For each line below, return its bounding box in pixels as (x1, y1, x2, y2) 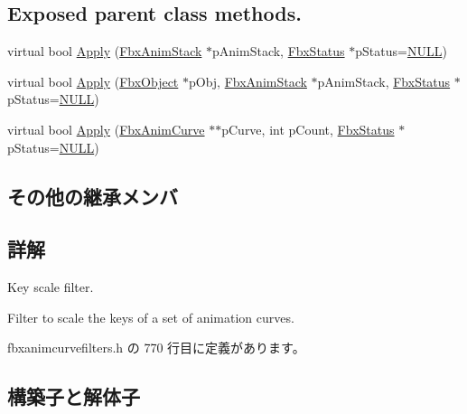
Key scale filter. (7, 278, 94, 296)
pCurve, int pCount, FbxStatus (221, 119, 395, 138)
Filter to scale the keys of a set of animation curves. (7, 307, 294, 326)
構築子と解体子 (7, 382, 140, 410)
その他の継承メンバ (7, 182, 178, 210)
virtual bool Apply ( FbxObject (7, 71, 179, 90)
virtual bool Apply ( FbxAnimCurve (7, 119, 205, 138)
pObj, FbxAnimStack (188, 71, 307, 90)
